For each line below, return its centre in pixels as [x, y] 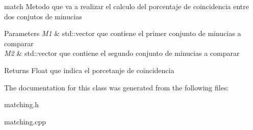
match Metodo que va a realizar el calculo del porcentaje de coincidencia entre [127, 6]
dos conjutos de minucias [43, 16]
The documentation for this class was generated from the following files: [117, 87]
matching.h [22, 104]
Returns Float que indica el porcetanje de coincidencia [89, 70]
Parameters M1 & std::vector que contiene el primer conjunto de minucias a [123, 33]
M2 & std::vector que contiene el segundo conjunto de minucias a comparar [122, 53]
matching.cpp [25, 121]
